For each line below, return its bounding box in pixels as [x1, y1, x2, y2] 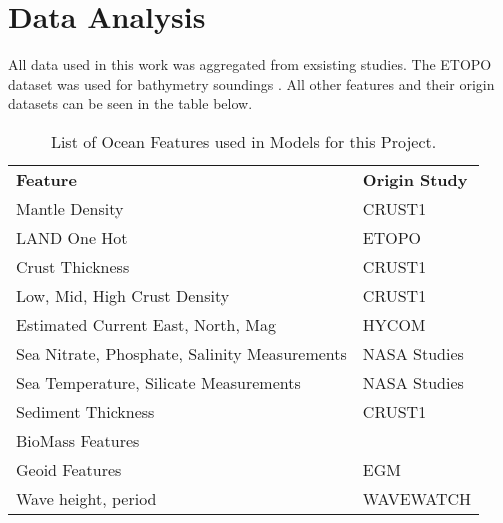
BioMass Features [16, 428, 140, 452]
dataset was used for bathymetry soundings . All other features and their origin [8, 73, 495, 94]
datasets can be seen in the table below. [8, 93, 253, 114]
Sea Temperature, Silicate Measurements [16, 370, 301, 394]
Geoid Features [16, 457, 122, 481]
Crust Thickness [16, 254, 130, 278]
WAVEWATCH [362, 486, 472, 510]
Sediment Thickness [16, 399, 155, 423]
